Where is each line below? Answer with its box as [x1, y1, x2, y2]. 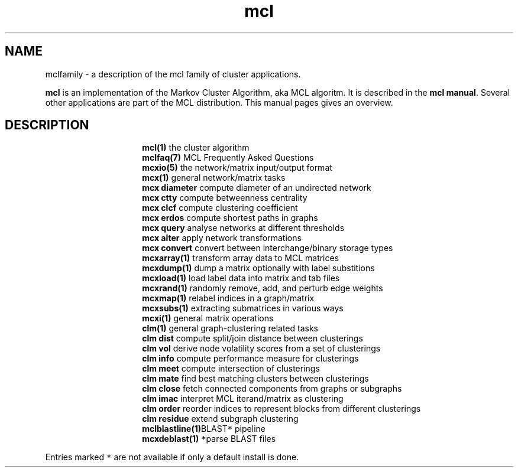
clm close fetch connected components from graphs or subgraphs [142, 383, 402, 394]
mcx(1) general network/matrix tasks [142, 172, 286, 183]
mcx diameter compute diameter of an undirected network [142, 183, 371, 193]
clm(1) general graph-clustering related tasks [142, 323, 318, 334]
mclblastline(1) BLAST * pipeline [142, 424, 266, 434]
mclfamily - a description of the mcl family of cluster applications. [45, 69, 301, 79]
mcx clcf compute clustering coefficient [142, 203, 298, 213]
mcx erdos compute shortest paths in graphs [142, 213, 318, 223]
